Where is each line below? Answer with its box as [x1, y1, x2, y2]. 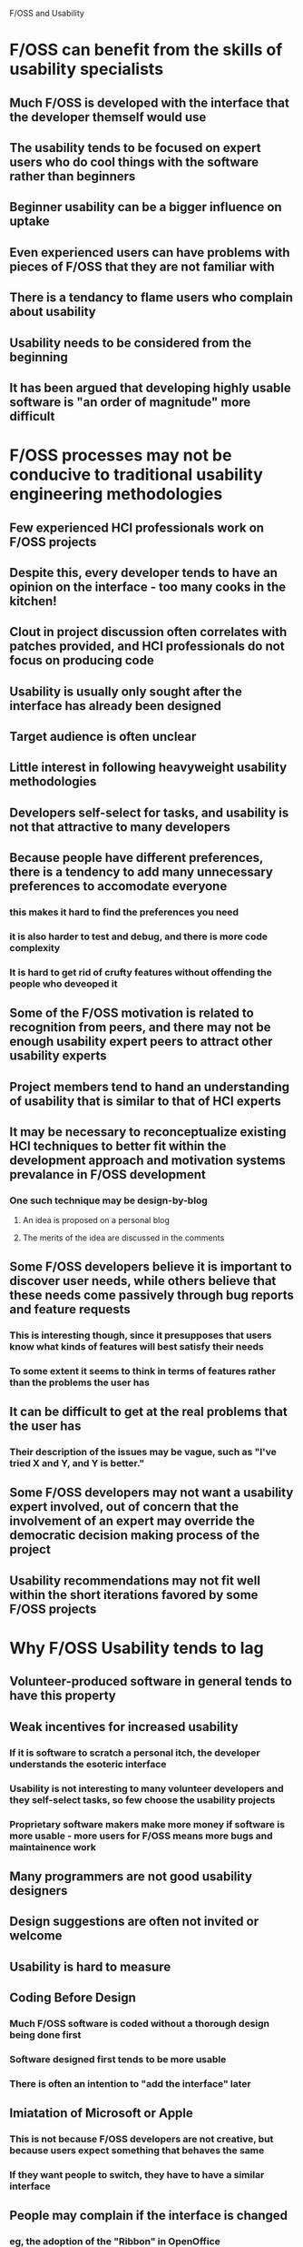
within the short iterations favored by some [9, 1587, 259, 1603]
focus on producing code [9, 653, 154, 668]
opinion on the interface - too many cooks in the [9, 579, 287, 594]
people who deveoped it [9, 977, 118, 990]
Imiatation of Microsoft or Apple [9, 2106, 193, 2121]
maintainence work [9, 1840, 97, 1853]
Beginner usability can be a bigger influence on [9, 199, 283, 215]
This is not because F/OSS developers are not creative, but [9, 2133, 274, 2146]
